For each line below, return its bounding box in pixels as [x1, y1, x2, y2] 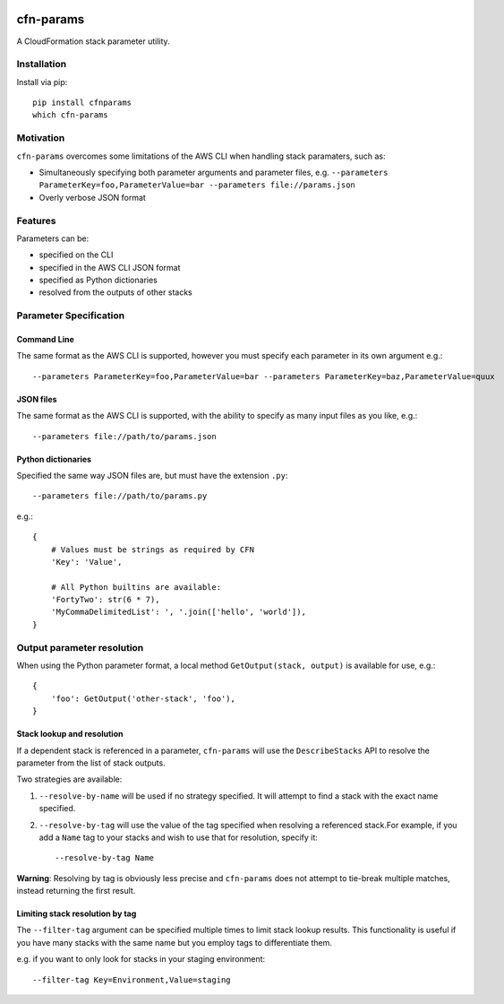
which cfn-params [32, 110, 108, 120]
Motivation [16, 132, 65, 144]
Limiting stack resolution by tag [16, 908, 137, 919]
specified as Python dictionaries [38, 274, 158, 286]
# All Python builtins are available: [50, 582, 222, 592]
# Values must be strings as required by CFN [50, 544, 255, 555]
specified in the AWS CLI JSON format [38, 262, 181, 273]
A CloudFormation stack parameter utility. [16, 36, 170, 47]
